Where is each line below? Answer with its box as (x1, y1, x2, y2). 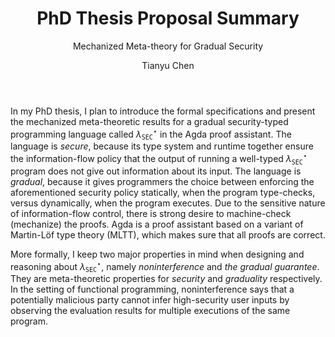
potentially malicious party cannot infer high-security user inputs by (10, 294, 290, 306)
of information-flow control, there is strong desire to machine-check (10, 207, 292, 219)
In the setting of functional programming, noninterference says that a (10, 283, 295, 296)
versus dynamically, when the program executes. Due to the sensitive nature (10, 197, 326, 209)
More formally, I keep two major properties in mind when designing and (10, 248, 305, 260)
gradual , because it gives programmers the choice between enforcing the (10, 175, 315, 187)
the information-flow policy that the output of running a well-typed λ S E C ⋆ (10, 151, 308, 166)
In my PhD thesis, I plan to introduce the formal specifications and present (10, 105, 316, 117)
